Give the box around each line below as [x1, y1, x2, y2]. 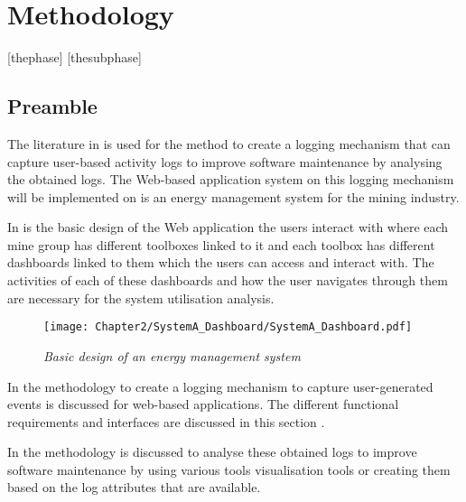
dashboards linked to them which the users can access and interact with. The [7, 253, 434, 272]
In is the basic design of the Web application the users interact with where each [7, 218, 449, 237]
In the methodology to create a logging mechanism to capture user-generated [7, 376, 433, 395]
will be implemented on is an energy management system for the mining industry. [7, 187, 460, 206]
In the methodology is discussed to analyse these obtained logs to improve [7, 442, 417, 461]
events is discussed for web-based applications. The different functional [7, 395, 399, 414]
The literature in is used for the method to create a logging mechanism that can [7, 134, 451, 153]
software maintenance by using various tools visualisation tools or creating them [7, 460, 451, 479]
